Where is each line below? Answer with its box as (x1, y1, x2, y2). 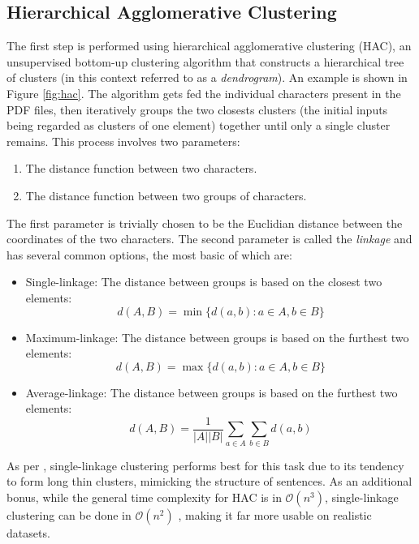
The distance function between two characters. (25, 160, 257, 177)
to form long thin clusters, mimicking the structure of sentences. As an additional (6, 473, 413, 490)
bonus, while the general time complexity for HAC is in (6, 488, 282, 505)
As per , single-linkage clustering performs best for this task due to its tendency (6, 456, 404, 473)
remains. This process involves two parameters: (6, 132, 240, 149)
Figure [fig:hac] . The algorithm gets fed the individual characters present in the (6, 84, 401, 101)
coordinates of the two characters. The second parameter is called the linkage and (6, 230, 413, 247)
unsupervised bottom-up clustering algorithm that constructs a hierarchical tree (6, 53, 404, 70)
